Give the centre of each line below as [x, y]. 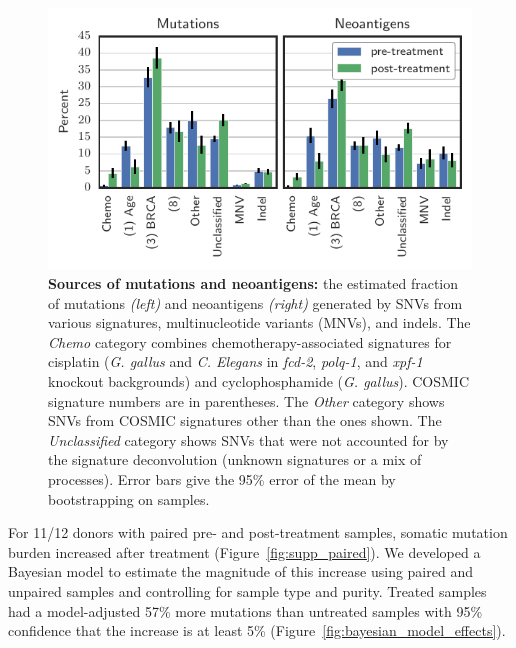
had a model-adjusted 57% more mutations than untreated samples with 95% [245, 610]
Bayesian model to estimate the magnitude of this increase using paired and [240, 571]
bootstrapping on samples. [129, 498]
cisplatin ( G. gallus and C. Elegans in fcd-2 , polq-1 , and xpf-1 [235, 361]
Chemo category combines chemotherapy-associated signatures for [250, 341]
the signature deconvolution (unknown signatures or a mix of [235, 459]
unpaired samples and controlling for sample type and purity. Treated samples [247, 590]
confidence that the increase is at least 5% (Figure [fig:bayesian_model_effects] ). [257, 630]
